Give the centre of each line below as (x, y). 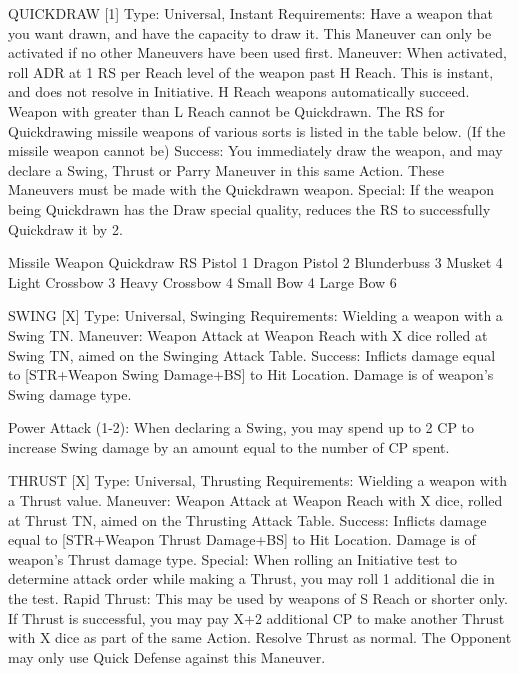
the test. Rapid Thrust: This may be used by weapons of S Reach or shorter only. (258, 598)
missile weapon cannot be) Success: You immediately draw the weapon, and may (255, 150)
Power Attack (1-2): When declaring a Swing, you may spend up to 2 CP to (241, 427)
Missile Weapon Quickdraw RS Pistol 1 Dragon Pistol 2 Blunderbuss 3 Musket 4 (255, 262)
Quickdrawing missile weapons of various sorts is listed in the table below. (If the (257, 130)
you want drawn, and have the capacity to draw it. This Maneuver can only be (250, 32)
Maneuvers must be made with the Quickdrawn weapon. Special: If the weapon (251, 189)
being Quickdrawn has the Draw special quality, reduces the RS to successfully (249, 208)
